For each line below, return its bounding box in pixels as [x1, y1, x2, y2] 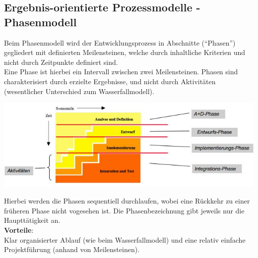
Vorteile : [4, 225, 34, 235]
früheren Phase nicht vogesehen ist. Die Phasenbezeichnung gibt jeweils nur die [4, 205, 245, 215]
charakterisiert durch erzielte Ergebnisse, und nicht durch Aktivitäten [4, 76, 216, 86]
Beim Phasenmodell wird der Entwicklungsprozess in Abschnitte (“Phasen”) [4, 37, 236, 48]
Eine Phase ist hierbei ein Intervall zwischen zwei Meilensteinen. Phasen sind [4, 66, 238, 77]
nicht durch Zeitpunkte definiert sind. [4, 56, 118, 67]
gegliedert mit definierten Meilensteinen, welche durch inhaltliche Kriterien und [4, 47, 246, 57]
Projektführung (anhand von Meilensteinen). [4, 244, 140, 255]
